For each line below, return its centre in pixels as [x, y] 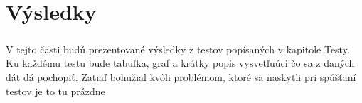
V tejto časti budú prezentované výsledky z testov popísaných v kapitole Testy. [178, 49]
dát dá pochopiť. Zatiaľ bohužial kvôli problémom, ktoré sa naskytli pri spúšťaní [181, 76]
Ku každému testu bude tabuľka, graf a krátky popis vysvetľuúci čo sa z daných [180, 63]
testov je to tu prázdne [55, 91]
